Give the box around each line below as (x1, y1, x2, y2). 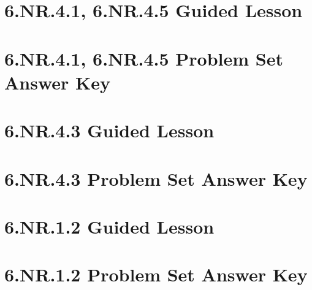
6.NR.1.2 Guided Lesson (4, 213, 215, 238)
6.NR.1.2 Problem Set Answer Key (4, 262, 308, 287)
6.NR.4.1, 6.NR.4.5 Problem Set (4, 45, 283, 71)
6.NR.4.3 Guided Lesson (4, 118, 215, 143)
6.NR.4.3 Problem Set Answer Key (4, 166, 308, 191)
